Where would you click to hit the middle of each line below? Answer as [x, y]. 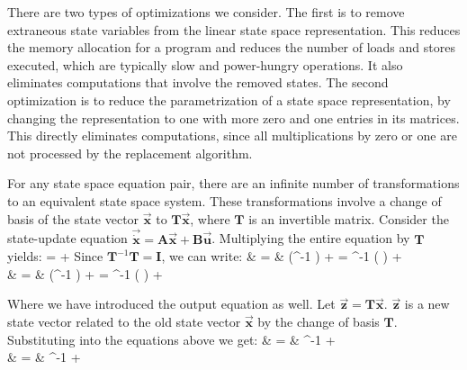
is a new [427, 304]
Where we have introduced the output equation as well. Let [171, 304]
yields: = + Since [55, 256]
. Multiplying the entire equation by [311, 238]
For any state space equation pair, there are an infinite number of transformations [233, 183]
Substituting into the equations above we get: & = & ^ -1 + [171, 339]
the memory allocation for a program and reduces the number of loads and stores [231, 47]
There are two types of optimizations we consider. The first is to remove [206, 12]
